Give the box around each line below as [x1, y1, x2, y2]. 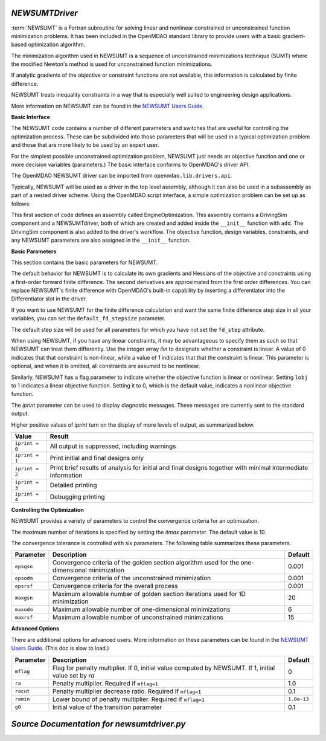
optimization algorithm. [28, 41, 86, 48]
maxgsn [14, 594, 33, 601]
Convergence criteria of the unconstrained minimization [52, 574, 211, 583]
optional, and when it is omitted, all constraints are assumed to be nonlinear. [11, 363, 200, 370]
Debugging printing [50, 493, 105, 501]
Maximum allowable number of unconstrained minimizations [52, 613, 223, 622]
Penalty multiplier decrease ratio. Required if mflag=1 [52, 687, 202, 695]
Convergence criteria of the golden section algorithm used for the [52, 558, 240, 567]
